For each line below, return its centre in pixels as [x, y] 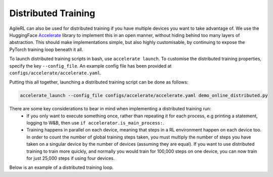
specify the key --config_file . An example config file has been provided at [90, 66]
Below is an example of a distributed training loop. [61, 167]
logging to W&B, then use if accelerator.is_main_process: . [95, 123]
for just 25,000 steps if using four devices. [71, 158]
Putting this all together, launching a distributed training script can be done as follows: [99, 82]
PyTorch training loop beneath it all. [46, 49]
